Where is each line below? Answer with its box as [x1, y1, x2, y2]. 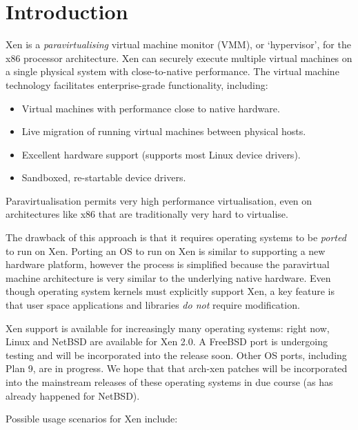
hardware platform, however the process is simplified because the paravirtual [6, 257, 330, 272]
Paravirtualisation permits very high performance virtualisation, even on [6, 193, 312, 207]
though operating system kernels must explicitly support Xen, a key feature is [6, 284, 335, 298]
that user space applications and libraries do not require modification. [6, 298, 300, 312]
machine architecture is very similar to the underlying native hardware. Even [6, 270, 331, 285]
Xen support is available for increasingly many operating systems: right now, [6, 320, 330, 335]
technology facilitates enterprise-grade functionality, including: [6, 77, 268, 92]
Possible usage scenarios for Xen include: [6, 411, 178, 426]
